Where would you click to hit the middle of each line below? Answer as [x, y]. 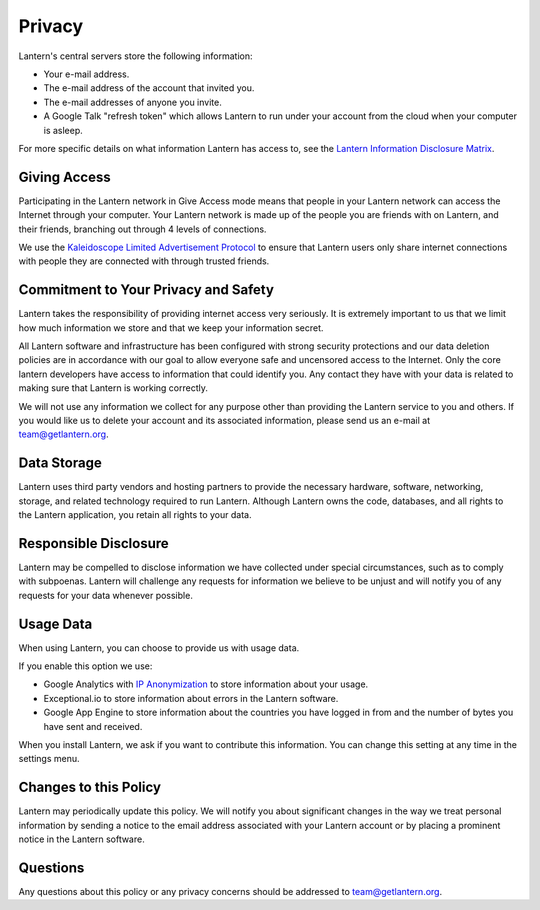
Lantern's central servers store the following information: [135, 56]
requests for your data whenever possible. [106, 595]
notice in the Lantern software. [81, 839]
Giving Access [64, 176]
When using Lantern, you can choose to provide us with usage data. [159, 647]
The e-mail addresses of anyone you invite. [132, 102]
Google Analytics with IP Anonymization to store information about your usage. [206, 684]
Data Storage [60, 463]
